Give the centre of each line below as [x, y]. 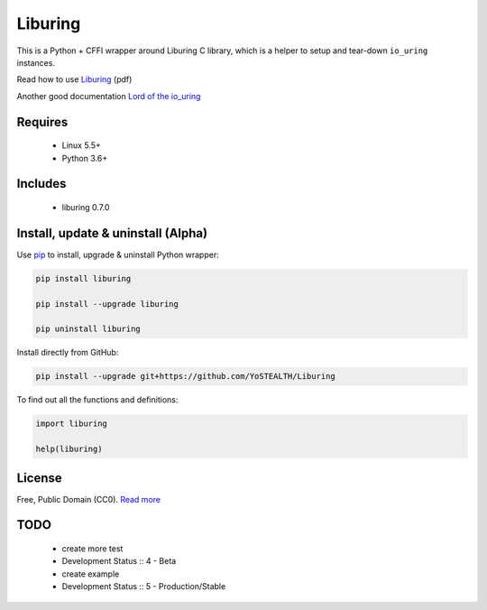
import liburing [72, 424]
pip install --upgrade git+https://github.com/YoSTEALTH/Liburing [185, 376]
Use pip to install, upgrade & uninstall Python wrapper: [118, 254]
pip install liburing [83, 278]
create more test [92, 549]
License [39, 478]
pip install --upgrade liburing [107, 304]
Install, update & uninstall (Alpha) [112, 233]
